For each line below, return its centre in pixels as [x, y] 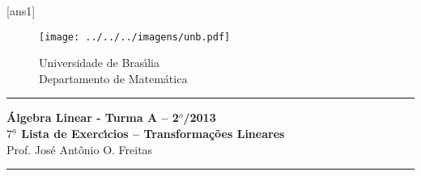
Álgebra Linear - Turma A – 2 [93, 117]
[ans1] [21, 10]
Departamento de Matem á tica [113, 78]
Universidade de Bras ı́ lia [100, 63]
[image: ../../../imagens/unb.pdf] [135, 37]
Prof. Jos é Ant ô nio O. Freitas [80, 149]
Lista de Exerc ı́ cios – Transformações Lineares [153, 134]
